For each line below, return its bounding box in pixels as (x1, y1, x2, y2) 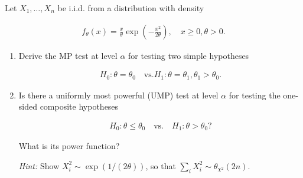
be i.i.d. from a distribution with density (57, 2, 204, 14)
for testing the (229, 88, 281, 101)
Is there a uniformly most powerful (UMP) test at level (18, 88, 219, 101)
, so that (145, 159, 176, 172)
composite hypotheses (40, 100, 119, 113)
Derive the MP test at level (18, 49, 118, 61)
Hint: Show (18, 159, 60, 172)
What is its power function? (18, 140, 120, 152)
